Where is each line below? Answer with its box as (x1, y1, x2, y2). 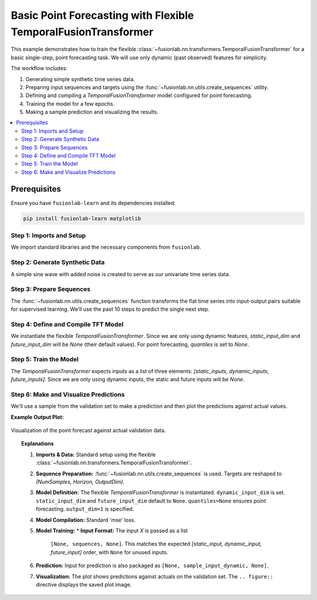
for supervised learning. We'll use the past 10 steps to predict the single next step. (11, 306, 210, 313)
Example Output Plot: (11, 413, 64, 420)
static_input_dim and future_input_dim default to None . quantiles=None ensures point (36, 497, 267, 504)
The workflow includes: (11, 65, 68, 72)
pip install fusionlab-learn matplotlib (23, 215, 141, 222)
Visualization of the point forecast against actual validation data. (11, 427, 166, 434)
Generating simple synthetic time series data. (25, 75, 135, 82)
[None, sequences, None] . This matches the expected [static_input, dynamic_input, (50, 541, 262, 548)
